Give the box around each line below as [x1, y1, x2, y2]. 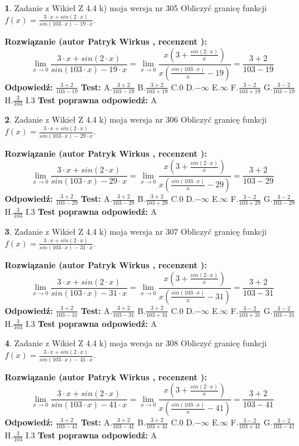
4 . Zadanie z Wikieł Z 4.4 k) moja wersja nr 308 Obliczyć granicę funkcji [5, 337, 267, 349]
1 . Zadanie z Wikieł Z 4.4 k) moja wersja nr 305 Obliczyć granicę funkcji [5, 2, 267, 13]
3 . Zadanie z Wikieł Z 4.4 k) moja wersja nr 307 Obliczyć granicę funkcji [5, 225, 267, 237]
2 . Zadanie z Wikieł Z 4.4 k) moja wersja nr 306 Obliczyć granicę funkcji [5, 113, 267, 126]
